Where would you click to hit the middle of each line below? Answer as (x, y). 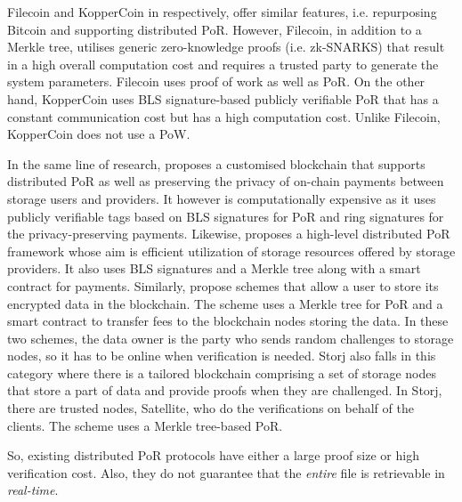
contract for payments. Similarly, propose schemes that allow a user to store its (223, 285)
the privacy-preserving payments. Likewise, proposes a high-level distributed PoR (229, 234)
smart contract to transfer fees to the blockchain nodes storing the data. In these (228, 321)
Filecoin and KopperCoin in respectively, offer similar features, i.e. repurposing (222, 12)
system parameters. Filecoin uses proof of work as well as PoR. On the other (216, 81)
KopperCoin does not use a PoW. (99, 134)
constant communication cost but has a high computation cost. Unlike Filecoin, (224, 116)
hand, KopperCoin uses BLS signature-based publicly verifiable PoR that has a (223, 98)
